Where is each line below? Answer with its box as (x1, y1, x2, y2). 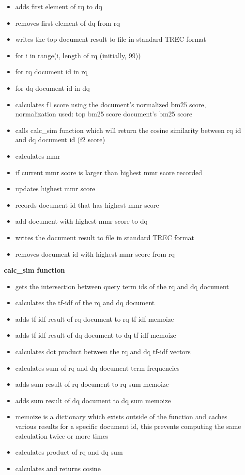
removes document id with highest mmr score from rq (15, 248, 175, 259)
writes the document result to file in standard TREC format (15, 232, 194, 242)
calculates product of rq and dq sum (15, 447, 123, 457)
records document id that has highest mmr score (15, 199, 159, 210)
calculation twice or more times (15, 430, 108, 441)
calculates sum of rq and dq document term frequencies (15, 362, 180, 373)
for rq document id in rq (15, 66, 88, 77)
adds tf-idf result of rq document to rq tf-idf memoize (15, 313, 174, 324)
